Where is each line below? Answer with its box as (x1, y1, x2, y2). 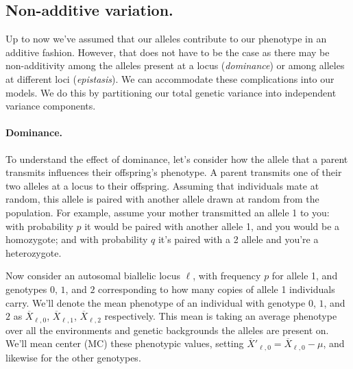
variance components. (5, 99, 96, 113)
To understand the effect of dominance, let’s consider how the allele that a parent (5, 151, 348, 166)
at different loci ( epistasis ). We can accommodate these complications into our (5, 71, 334, 86)
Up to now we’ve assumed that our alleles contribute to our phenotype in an (5, 31, 327, 46)
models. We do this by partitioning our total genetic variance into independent (5, 85, 337, 99)
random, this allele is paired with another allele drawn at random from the (5, 192, 319, 206)
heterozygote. (5, 245, 62, 259)
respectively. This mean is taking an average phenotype (104, 309, 337, 323)
